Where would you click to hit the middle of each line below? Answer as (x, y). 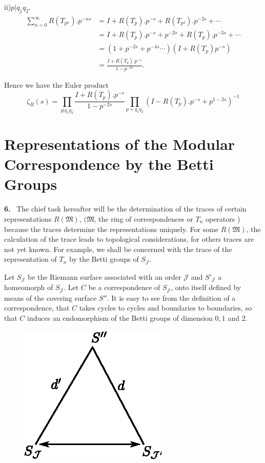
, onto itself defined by (206, 287)
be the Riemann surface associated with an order (104, 276)
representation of (30, 259)
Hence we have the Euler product (57, 84)
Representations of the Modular (120, 144)
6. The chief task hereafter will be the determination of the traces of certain (125, 209)
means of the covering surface (50, 297)
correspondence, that (37, 308)
